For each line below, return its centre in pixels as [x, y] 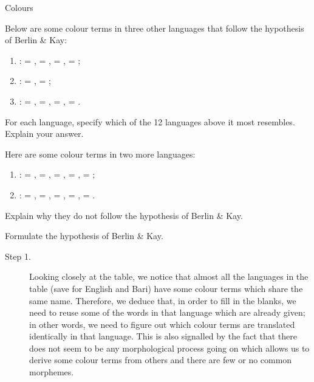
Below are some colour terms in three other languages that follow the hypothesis [155, 28]
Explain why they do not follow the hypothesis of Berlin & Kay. [124, 215]
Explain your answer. [44, 134]
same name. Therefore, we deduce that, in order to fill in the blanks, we [163, 300]
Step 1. [18, 256]
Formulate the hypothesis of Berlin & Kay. [84, 236]
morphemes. [52, 372]
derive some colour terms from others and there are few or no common [161, 360]
